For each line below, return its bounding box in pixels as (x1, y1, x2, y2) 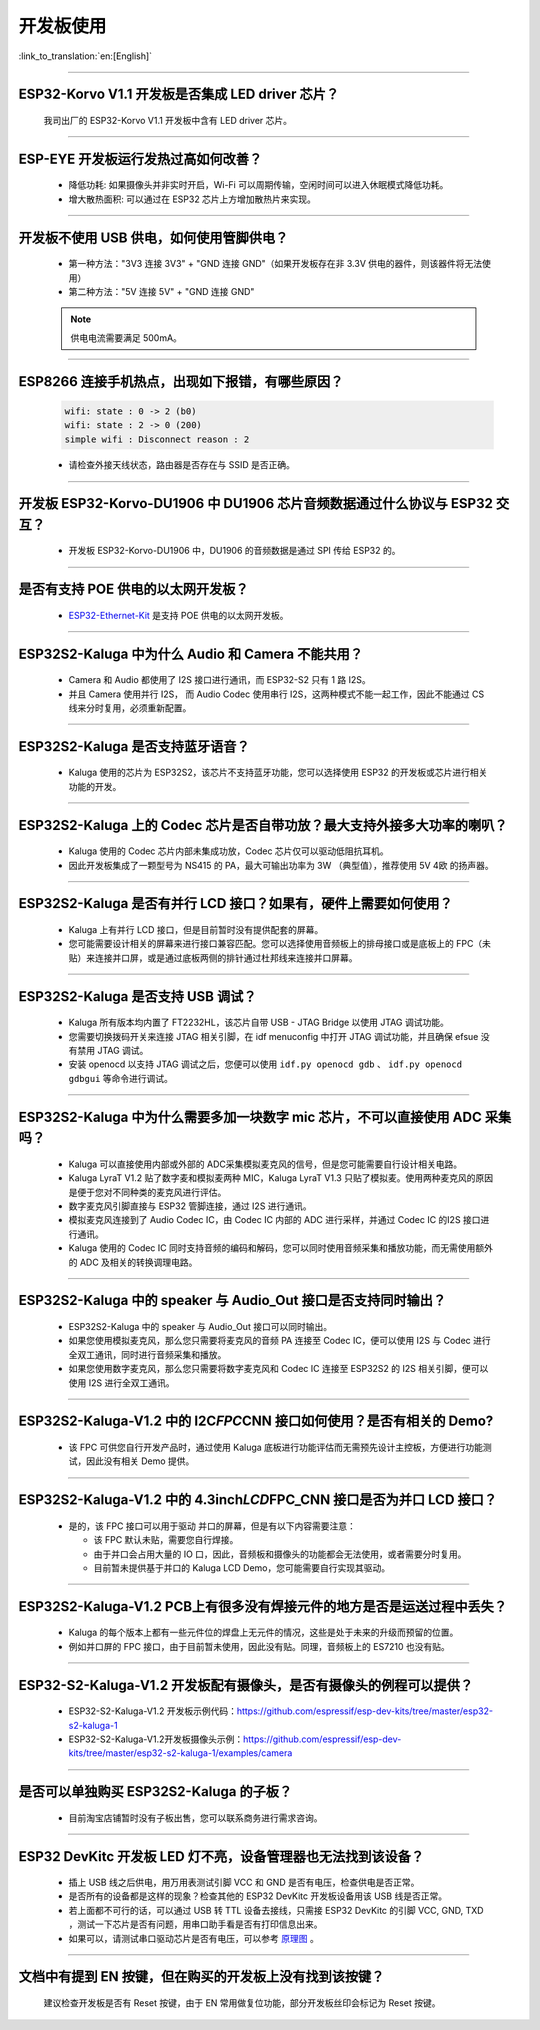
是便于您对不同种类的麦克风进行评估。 (68, 1186, 227, 1198)
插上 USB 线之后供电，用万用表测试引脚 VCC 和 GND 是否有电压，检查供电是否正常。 (68, 1876, 420, 1889)
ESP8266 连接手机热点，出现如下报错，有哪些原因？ (18, 373, 344, 390)
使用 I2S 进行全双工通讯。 (68, 1376, 175, 1389)
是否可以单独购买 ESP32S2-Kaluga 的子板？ (18, 1783, 293, 1800)
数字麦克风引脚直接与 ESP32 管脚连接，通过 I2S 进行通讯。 (68, 1200, 312, 1212)
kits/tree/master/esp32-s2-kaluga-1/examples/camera (68, 1747, 293, 1759)
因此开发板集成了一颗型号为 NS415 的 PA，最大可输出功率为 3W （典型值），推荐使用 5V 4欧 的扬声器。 (68, 859, 494, 871)
